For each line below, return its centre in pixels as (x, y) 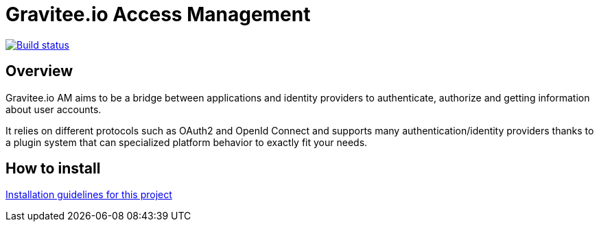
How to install (53, 169)
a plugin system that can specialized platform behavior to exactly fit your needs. (187, 142)
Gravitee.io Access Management (158, 14)
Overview (39, 71)
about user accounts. (54, 109)
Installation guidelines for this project (89, 195)
